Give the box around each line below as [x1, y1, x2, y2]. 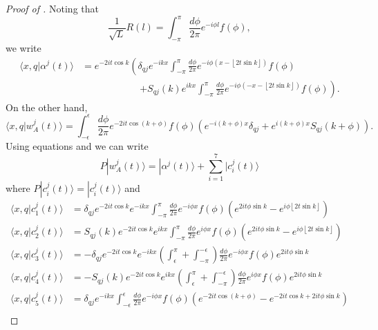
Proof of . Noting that [6, 1, 99, 15]
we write [6, 40, 41, 55]
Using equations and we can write [6, 139, 149, 153]
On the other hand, [6, 99, 88, 114]
